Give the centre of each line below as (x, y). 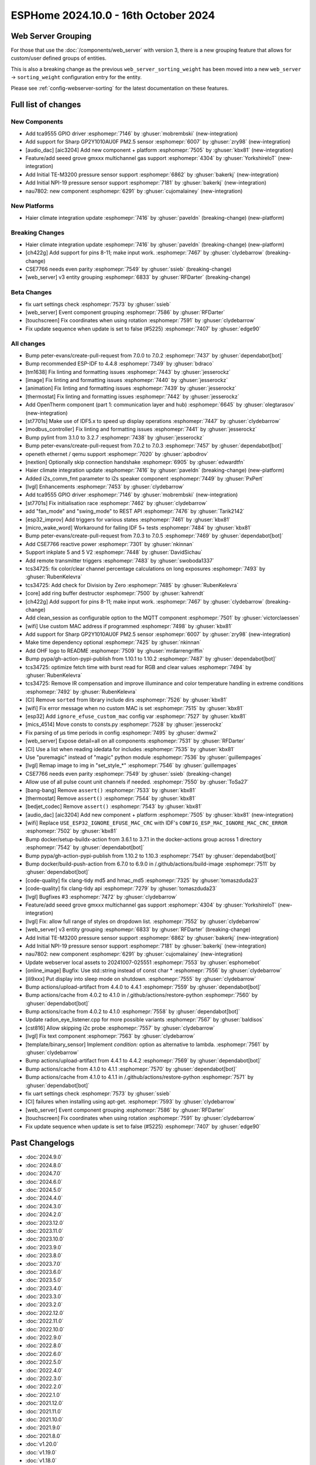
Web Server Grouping (51, 36)
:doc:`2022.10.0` (45, 1329)
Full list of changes (46, 105)
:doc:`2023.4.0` (44, 1288)
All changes (28, 344)
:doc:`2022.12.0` (45, 1313)
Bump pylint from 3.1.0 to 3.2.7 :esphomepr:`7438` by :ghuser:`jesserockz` (115, 437)
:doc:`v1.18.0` (41, 1460)
